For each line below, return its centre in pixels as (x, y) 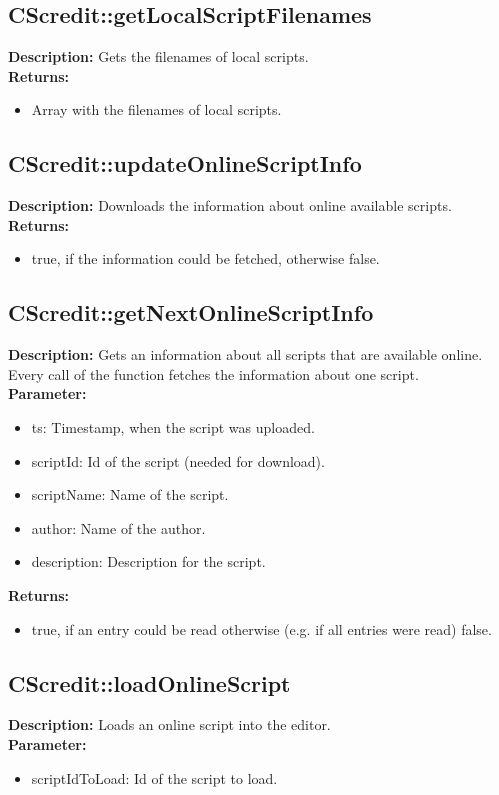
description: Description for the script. (148, 561)
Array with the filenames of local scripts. (156, 109)
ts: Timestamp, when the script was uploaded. (173, 426)
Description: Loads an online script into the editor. (169, 724)
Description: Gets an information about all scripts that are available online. (245, 354)
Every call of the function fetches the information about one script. (213, 373)
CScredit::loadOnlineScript (149, 682)
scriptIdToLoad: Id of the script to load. (154, 777)
